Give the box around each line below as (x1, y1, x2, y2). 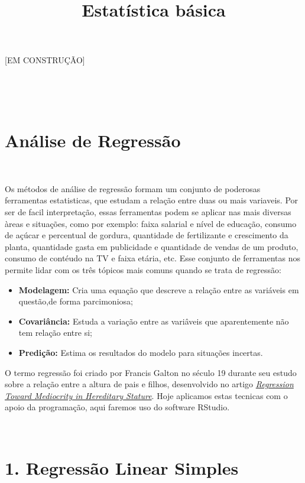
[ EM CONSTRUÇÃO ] (5, 54, 85, 66)
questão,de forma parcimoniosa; (18, 295, 133, 307)
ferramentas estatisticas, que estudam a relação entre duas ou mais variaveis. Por (5, 194, 298, 206)
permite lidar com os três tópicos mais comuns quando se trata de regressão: (5, 264, 281, 276)
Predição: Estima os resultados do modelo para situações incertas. (18, 346, 263, 358)
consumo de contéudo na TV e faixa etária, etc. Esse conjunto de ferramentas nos (5, 252, 300, 264)
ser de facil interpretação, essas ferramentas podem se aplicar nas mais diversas (5, 206, 291, 218)
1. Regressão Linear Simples (5, 455, 239, 479)
